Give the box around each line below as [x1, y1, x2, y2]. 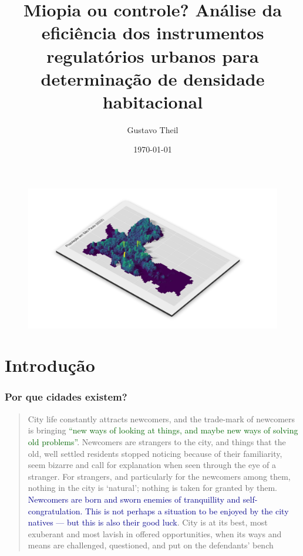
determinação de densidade [41, 66, 265, 90]
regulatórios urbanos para [46, 43, 259, 67]
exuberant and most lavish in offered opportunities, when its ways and [28, 527, 282, 540]
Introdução [5, 353, 95, 377]
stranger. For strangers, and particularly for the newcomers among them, [28, 470, 291, 482]
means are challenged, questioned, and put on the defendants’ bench [28, 539, 274, 551]
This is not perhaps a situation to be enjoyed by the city [85, 504, 289, 517]
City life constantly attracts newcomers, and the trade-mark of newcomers [28, 412, 295, 425]
